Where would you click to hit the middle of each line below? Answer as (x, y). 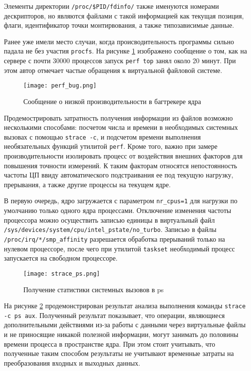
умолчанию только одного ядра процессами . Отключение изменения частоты (118, 210)
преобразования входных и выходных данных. (72, 362)
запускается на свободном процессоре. (61, 258)
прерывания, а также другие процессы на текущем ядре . (87, 184)
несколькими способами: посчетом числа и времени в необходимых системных (121, 127)
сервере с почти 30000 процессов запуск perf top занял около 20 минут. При (120, 61)
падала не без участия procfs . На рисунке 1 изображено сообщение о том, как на (125, 51)
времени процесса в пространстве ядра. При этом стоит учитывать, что (110, 344)
